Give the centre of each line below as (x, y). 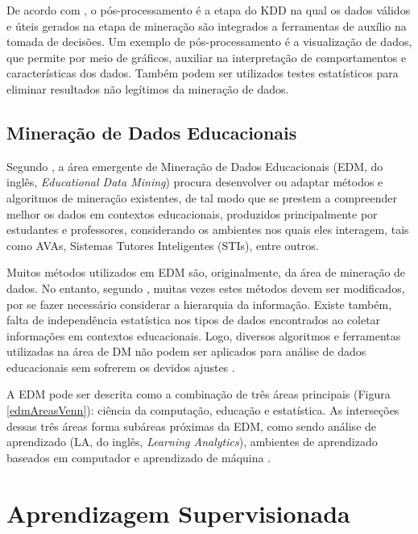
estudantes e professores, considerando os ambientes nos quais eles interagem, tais (208, 229)
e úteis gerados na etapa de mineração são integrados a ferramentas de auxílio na (207, 25)
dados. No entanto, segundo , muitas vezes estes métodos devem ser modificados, (206, 288)
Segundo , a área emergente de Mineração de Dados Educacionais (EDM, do (195, 166)
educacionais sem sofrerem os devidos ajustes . (121, 367)
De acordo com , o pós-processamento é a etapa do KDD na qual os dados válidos (209, 10)
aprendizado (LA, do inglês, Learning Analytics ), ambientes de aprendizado (192, 442)
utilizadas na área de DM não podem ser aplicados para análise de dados (186, 351)
